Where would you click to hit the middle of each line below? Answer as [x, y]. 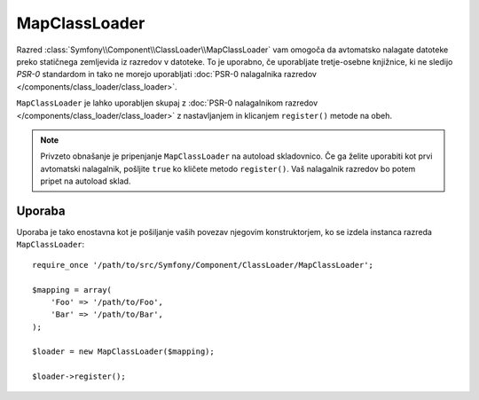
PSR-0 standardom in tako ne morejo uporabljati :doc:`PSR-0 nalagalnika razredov [166, 75]
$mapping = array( [72, 290]
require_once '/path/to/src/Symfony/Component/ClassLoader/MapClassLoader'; [203, 265]
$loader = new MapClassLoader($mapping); [123, 352]
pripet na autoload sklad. [86, 181]
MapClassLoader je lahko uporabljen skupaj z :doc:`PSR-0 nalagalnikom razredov [167, 103]
